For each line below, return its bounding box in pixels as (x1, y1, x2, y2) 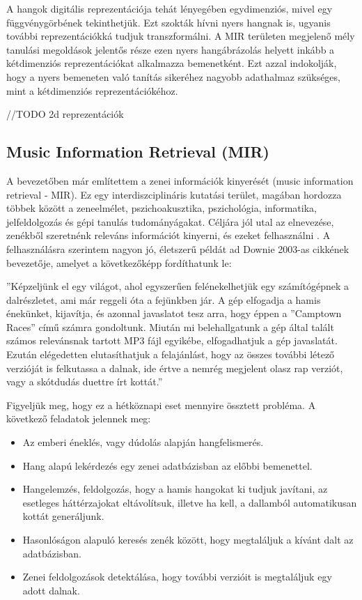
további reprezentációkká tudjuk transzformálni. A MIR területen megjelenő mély (6, 29, 355, 43)
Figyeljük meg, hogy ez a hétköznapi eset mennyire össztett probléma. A (6, 397, 316, 412)
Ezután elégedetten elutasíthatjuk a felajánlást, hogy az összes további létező (6, 347, 335, 362)
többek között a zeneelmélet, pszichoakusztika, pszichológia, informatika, (6, 201, 317, 215)
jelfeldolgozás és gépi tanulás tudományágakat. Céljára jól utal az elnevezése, (6, 214, 334, 229)
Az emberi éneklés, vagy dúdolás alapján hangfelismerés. (22, 435, 264, 449)
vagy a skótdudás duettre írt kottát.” (6, 374, 163, 389)
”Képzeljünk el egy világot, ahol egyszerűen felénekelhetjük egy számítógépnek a (6, 279, 349, 293)
